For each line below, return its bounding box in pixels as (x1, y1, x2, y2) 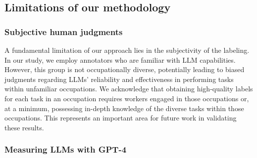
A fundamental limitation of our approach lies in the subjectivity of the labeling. (4, 45, 250, 55)
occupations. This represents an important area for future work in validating (4, 113, 237, 123)
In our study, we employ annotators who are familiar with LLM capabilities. (4, 54, 236, 65)
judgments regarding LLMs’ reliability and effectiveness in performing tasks (4, 74, 234, 84)
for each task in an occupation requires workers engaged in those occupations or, (4, 93, 249, 103)
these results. (4, 122, 44, 132)
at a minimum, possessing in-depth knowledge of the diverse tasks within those (4, 103, 244, 113)
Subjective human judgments (4, 25, 123, 38)
